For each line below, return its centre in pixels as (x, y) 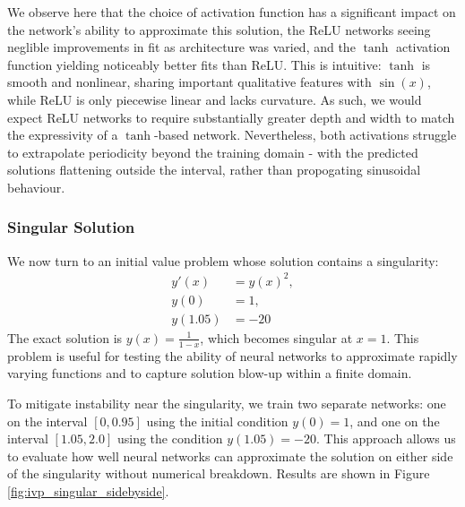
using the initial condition (217, 421)
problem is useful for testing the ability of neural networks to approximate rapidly (232, 355)
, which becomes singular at (276, 337)
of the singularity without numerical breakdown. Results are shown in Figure (219, 473)
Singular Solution (71, 227)
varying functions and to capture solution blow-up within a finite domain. (210, 373)
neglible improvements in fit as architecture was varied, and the (181, 47)
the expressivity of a (63, 135)
